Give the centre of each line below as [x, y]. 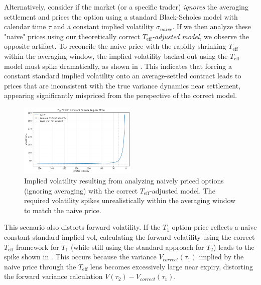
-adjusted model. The [182, 190]
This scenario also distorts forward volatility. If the [82, 227]
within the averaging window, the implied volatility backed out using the [116, 56]
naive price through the [40, 266]
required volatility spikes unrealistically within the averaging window [130, 200]
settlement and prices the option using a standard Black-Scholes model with [121, 16]
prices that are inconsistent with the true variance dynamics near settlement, [122, 85]
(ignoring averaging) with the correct [81, 190]
